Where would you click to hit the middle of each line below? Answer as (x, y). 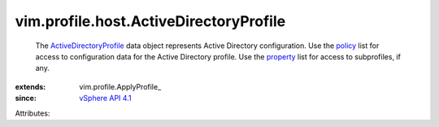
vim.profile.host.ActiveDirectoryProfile (150, 21)
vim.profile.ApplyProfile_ (120, 86)
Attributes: (33, 113)
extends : (30, 86)
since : (26, 99)
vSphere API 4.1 (105, 99)
